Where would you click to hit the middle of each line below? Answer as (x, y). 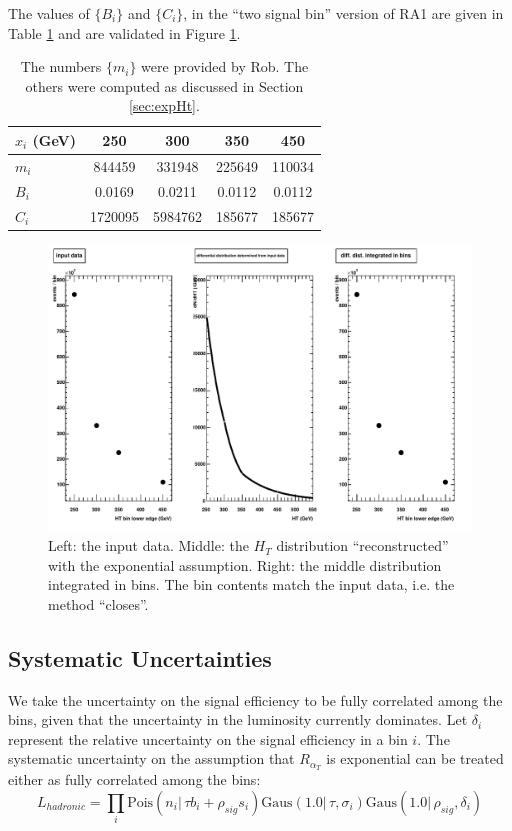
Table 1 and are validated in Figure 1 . (124, 32)
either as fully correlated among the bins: (134, 779)
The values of (49, 13)
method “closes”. (98, 603)
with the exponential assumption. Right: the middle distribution (245, 564)
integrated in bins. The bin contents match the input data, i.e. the (251, 584)
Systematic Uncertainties (140, 657)
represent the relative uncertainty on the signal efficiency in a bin (208, 738)
